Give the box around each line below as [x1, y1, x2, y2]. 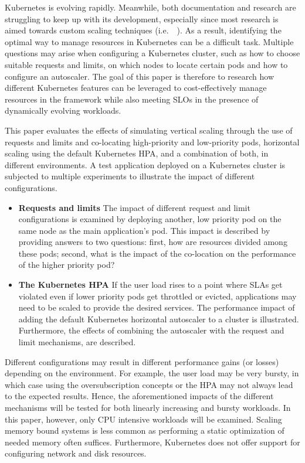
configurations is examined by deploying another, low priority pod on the [18, 213, 282, 225]
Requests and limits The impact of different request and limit [18, 201, 250, 213]
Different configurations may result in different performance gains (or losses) [5, 355, 279, 367]
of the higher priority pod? [18, 258, 115, 271]
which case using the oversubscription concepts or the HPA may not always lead [5, 378, 293, 390]
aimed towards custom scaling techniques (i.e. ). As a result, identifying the [5, 24, 282, 36]
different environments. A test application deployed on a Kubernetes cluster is [5, 158, 286, 171]
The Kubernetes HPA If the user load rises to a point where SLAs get [18, 278, 283, 291]
